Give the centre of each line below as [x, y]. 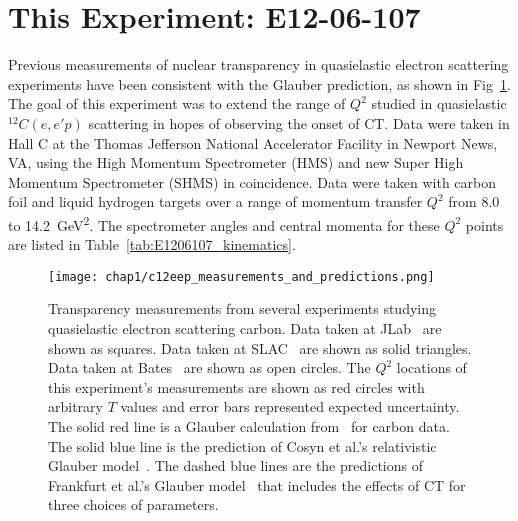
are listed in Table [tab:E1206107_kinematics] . [152, 244]
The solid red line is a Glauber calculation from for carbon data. [249, 425]
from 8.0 [474, 201]
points [484, 224]
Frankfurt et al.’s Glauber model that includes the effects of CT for [257, 484]
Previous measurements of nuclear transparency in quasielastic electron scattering [258, 64]
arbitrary [75, 406]
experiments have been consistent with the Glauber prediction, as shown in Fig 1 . [259, 83]
